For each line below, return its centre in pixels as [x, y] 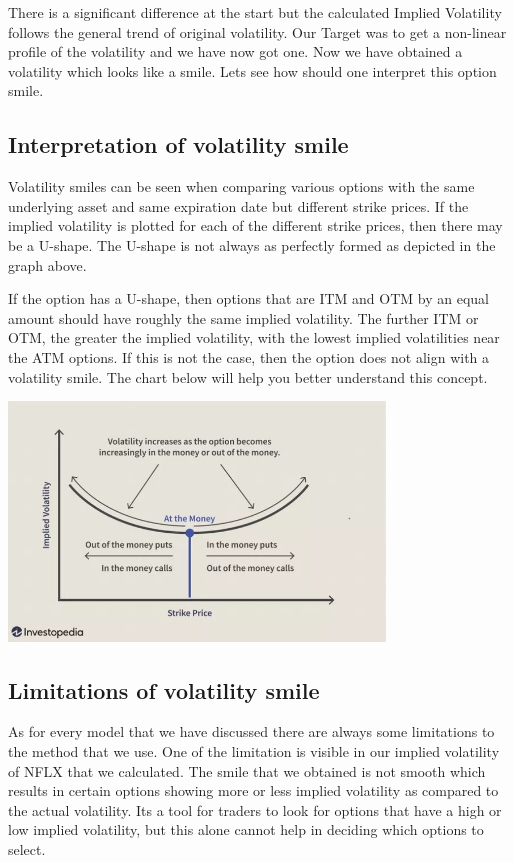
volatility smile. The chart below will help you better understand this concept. [248, 376]
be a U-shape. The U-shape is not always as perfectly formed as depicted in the [252, 244]
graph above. [47, 264]
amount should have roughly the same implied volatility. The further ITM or [243, 317]
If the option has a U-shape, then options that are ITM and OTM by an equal [248, 298]
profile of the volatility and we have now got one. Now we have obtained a [235, 51]
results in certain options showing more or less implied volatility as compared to [253, 790]
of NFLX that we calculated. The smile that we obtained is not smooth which [247, 770]
